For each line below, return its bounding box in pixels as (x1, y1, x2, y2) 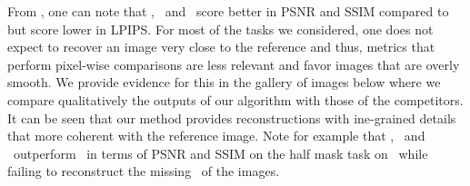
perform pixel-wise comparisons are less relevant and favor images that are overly (7, 54, 460, 73)
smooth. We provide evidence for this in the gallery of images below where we (7, 73, 441, 92)
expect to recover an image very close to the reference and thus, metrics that (7, 37, 435, 56)
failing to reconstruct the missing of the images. (7, 162, 280, 181)
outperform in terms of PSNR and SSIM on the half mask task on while (13, 143, 428, 162)
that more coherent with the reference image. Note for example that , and (7, 126, 425, 145)
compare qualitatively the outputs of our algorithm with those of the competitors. (7, 90, 464, 109)
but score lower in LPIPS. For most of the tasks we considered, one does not (7, 19, 434, 38)
